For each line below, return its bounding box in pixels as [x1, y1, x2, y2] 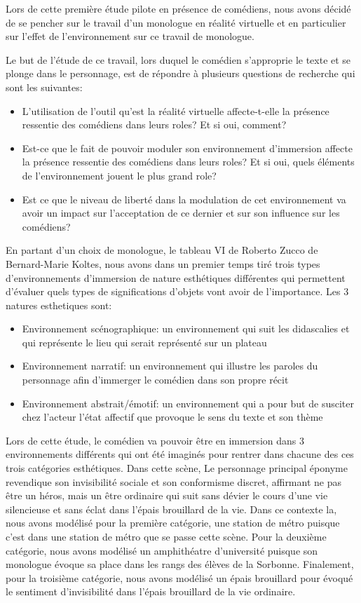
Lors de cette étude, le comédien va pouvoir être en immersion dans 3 [6, 433, 304, 447]
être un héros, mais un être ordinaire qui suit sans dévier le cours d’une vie [6, 488, 328, 503]
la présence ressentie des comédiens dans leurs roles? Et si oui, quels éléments [22, 154, 355, 169]
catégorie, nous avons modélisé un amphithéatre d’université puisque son [6, 543, 318, 557]
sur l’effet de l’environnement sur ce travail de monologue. [6, 29, 254, 43]
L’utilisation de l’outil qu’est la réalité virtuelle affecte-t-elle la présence [22, 103, 329, 118]
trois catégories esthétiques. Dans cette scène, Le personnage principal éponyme [6, 461, 348, 475]
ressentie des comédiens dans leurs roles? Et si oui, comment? [22, 117, 287, 132]
